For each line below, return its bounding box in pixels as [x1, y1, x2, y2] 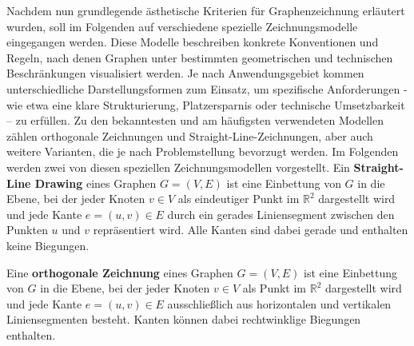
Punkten [6, 221, 48, 238]
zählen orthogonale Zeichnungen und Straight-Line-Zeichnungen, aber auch [6, 127, 373, 144]
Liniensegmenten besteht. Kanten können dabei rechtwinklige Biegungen [6, 311, 361, 328]
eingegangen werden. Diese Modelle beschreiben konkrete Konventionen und [6, 34, 379, 50]
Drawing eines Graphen [34, 174, 157, 191]
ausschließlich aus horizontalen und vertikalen [167, 295, 392, 312]
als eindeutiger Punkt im [177, 190, 300, 207]
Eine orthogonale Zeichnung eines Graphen [6, 264, 233, 280]
